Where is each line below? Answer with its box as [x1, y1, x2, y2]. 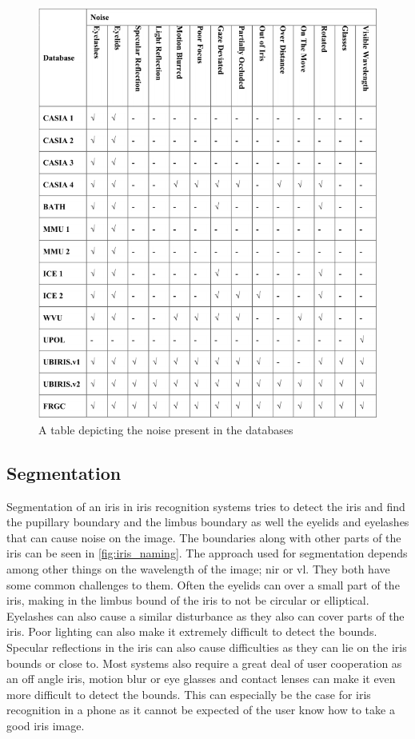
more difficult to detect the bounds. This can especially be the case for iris [6, 685, 371, 702]
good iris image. [6, 717, 85, 733]
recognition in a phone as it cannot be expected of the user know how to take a [6, 701, 395, 718]
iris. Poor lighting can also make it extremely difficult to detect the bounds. [6, 623, 377, 640]
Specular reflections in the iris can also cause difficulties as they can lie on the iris [6, 639, 407, 656]
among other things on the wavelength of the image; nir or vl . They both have [6, 561, 390, 577]
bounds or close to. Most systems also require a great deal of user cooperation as [6, 654, 402, 671]
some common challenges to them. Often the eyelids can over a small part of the [6, 576, 400, 593]
